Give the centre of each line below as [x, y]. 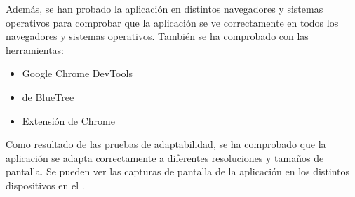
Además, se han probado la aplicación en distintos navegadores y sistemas [165, 8]
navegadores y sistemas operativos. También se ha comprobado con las [157, 36]
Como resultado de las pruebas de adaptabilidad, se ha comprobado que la [166, 144]
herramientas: [35, 49]
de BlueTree [48, 96]
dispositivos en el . [45, 185]
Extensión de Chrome [68, 120]
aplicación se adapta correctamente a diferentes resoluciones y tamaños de [165, 157]
